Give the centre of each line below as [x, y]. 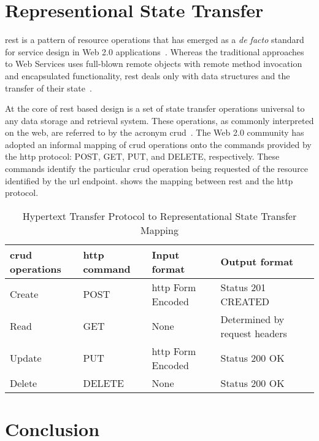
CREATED [245, 301]
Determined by [252, 319]
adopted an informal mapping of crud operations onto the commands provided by [158, 144]
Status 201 [243, 287]
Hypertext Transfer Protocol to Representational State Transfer [159, 216]
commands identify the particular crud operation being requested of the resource [157, 169]
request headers [254, 333]
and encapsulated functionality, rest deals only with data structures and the [148, 75]
